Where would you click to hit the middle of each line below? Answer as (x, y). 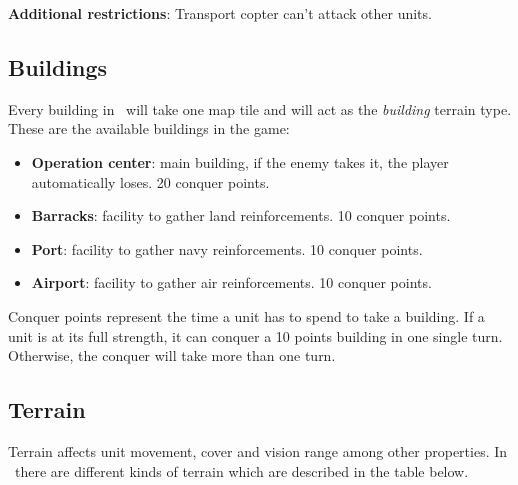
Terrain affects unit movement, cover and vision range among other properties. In (258, 450)
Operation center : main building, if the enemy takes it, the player (240, 161)
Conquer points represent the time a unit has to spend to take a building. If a (246, 315)
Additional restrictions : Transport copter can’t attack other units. (220, 13)
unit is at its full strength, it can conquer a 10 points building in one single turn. (255, 335)
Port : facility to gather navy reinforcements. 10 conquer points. (227, 248)
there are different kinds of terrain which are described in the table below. (241, 470)
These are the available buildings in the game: (149, 128)
